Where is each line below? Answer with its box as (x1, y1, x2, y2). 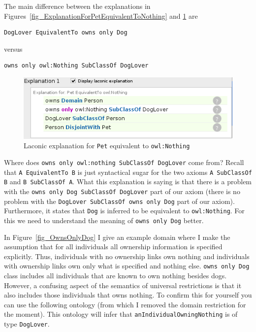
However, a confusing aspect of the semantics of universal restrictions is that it (4, 280, 242, 290)
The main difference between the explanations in (4, 1, 151, 11)
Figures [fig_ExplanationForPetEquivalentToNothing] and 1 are (4, 10, 198, 21)
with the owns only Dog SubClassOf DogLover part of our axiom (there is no (4, 186, 240, 196)
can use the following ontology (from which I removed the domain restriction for (4, 299, 246, 309)
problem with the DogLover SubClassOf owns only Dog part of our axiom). (4, 196, 235, 206)
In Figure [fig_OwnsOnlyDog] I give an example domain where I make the (4, 232, 230, 242)
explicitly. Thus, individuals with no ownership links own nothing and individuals (4, 251, 250, 261)
